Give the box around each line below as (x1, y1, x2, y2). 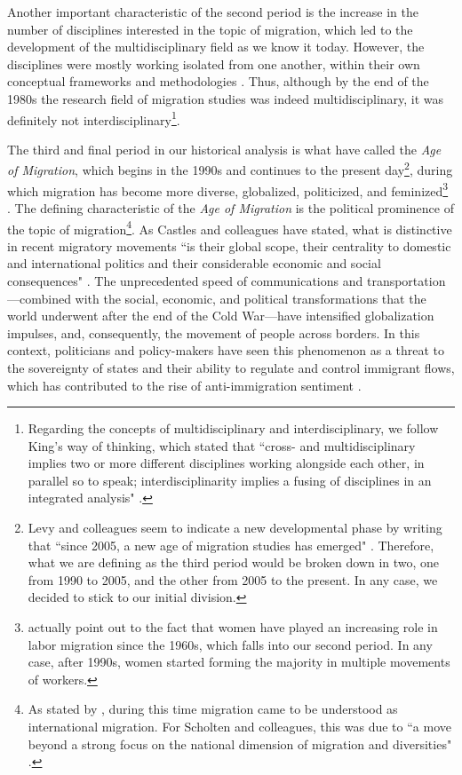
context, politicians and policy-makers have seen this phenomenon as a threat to (7, 341, 444, 360)
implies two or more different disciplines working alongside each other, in (28, 454, 425, 472)
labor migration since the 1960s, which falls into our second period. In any (28, 635, 433, 653)
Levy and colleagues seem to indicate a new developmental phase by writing (28, 518, 442, 537)
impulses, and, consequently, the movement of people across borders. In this (7, 323, 420, 342)
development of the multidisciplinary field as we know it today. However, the (7, 37, 425, 56)
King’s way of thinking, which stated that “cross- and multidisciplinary (28, 436, 416, 455)
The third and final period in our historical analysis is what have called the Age (7, 139, 442, 158)
